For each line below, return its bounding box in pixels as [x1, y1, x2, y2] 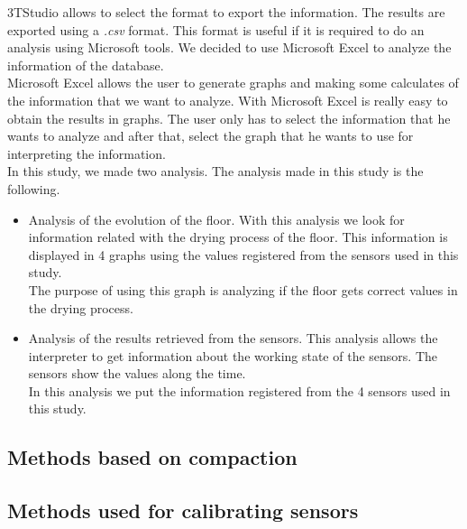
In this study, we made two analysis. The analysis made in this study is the [7, 162, 424, 181]
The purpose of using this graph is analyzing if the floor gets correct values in [28, 280, 458, 299]
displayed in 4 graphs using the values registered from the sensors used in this [28, 245, 459, 264]
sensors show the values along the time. [28, 364, 246, 383]
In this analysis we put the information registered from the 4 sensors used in [28, 381, 451, 400]
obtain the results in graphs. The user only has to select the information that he [7, 108, 451, 127]
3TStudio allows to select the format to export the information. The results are [7, 3, 445, 21]
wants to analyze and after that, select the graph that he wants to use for [7, 126, 414, 145]
